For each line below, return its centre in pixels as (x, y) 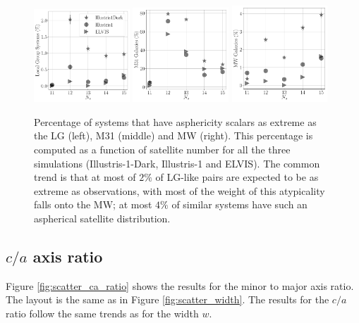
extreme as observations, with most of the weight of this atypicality (179, 190)
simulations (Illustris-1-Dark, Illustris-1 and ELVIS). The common (177, 163)
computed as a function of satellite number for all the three (162, 150)
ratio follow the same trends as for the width (102, 313)
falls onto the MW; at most (93, 204)
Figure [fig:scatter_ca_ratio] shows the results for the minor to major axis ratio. (180, 285)
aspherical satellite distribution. (102, 218)
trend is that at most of (85, 177)
